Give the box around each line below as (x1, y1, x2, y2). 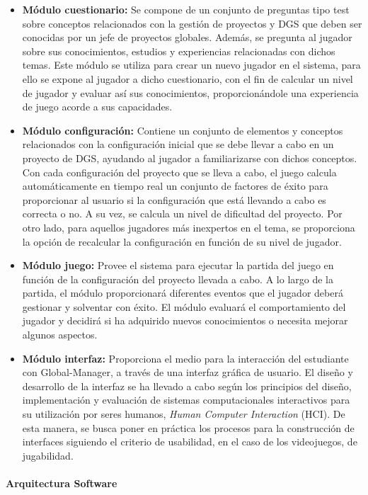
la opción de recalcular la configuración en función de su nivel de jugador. (22, 234, 342, 249)
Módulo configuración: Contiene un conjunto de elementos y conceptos (22, 123, 343, 137)
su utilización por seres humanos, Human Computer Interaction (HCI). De (22, 406, 345, 421)
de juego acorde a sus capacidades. (22, 99, 173, 114)
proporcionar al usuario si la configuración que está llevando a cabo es (22, 192, 326, 207)
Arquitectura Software (6, 476, 117, 490)
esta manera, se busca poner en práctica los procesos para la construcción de (22, 420, 355, 435)
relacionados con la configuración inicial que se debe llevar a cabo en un (22, 137, 334, 152)
